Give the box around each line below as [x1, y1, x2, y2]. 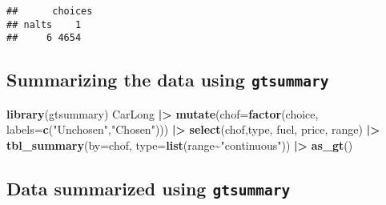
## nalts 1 [6, 18, 82, 30]
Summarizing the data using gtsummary [6, 67, 329, 92]
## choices [6, 6, 93, 17]
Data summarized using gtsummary [6, 175, 291, 200]
